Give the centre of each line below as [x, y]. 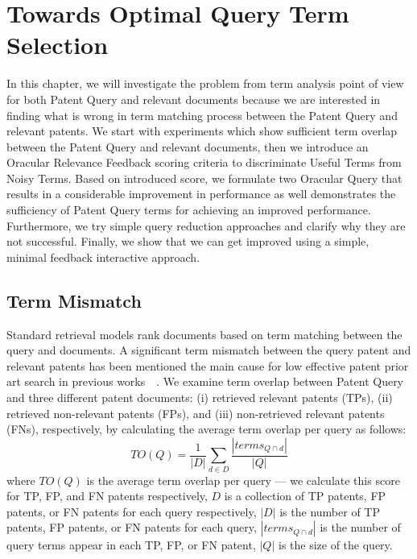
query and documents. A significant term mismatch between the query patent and [209, 350]
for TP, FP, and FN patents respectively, [107, 496]
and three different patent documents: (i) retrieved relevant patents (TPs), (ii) [200, 398]
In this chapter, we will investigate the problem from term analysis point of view [205, 83]
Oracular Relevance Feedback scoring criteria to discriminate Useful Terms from [204, 162]
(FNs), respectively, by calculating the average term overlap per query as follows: [206, 429]
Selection [58, 45]
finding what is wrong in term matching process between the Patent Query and [202, 115]
